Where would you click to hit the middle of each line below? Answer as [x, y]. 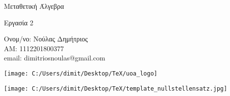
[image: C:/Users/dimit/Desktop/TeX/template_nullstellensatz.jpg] [116, 88]
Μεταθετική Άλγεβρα [34, 6]
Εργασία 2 [19, 22]
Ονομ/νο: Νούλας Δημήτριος [46, 39]
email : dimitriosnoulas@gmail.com [55, 58]
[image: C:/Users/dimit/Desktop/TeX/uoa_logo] [81, 73]
